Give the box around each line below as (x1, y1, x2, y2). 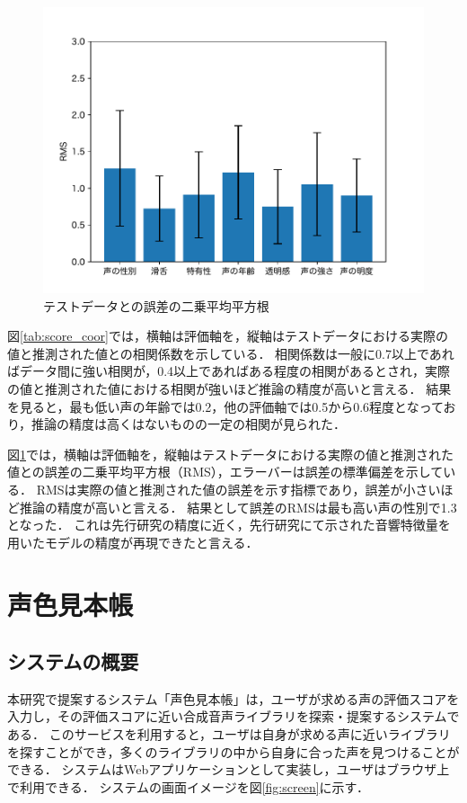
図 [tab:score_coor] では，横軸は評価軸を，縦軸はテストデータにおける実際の (7, 326, 448, 345)
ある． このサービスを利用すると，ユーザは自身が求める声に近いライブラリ (7, 725, 451, 744)
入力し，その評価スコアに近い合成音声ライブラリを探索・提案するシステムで (7, 707, 460, 726)
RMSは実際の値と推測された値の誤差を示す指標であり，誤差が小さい (36, 479, 441, 498)
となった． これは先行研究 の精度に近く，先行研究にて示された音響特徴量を (7, 515, 451, 534)
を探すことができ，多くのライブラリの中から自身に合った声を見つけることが (7, 742, 460, 761)
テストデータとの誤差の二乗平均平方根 (43, 296, 269, 315)
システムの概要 (7, 647, 139, 675)
